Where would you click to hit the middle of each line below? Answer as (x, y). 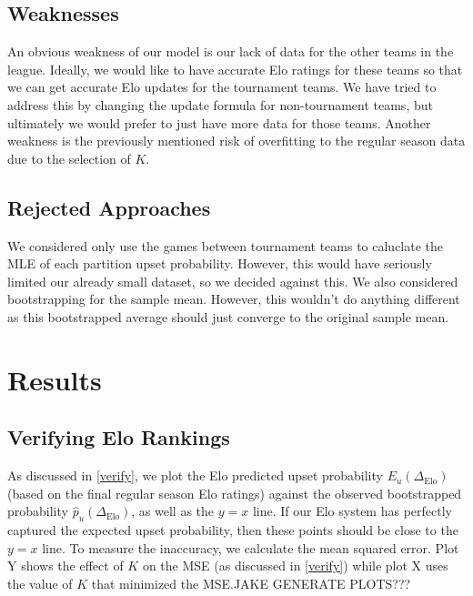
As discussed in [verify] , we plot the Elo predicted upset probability (195, 475)
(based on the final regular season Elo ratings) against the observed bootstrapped (235, 493)
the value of (40, 583)
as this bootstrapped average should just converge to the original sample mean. (228, 316)
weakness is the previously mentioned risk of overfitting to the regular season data (236, 141)
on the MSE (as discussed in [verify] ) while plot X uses (295, 566)
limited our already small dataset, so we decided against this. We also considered (233, 281)
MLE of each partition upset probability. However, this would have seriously (220, 263)
